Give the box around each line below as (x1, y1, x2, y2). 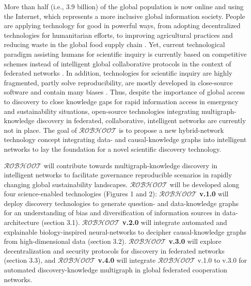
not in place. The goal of (4, 125, 77, 135)
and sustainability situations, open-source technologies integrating (4, 106, 200, 116)
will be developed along (170, 179, 239, 189)
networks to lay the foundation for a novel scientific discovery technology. (4, 143, 221, 154)
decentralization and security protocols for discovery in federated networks (4, 245, 225, 255)
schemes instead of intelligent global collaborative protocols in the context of (4, 58, 231, 68)
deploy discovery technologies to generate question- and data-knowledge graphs (4, 198, 239, 208)
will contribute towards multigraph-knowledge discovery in (44, 160, 218, 170)
